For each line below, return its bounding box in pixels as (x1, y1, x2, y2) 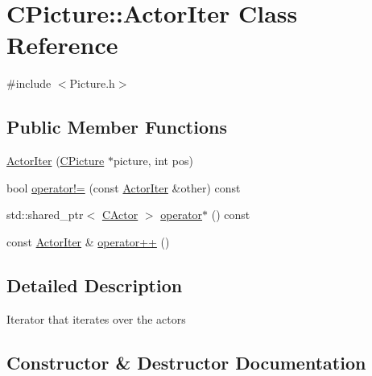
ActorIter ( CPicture (6, 152, 105, 169)
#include (6, 75, 52, 92)
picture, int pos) (113, 152, 193, 169)
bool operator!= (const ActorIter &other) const (6, 179, 241, 196)
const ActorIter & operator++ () (6, 233, 170, 250)
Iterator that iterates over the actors (6, 310, 186, 327)
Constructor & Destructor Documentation (6, 349, 366, 374)
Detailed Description (6, 272, 183, 297)
